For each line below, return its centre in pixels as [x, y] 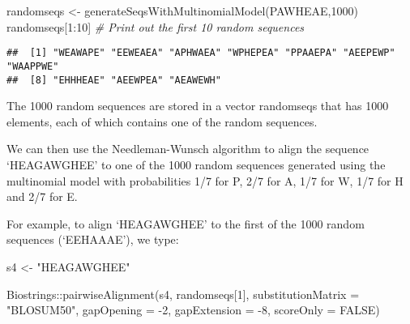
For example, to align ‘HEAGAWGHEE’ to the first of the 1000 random [186, 223]
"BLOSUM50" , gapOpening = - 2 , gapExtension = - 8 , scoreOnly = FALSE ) [193, 310]
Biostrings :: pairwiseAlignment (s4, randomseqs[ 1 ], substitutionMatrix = [183, 294]
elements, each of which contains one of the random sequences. [162, 121]
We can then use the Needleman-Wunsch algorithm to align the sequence [188, 149]
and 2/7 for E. [42, 196]
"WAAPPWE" [33, 66]
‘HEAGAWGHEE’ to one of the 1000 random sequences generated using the [196, 164]
